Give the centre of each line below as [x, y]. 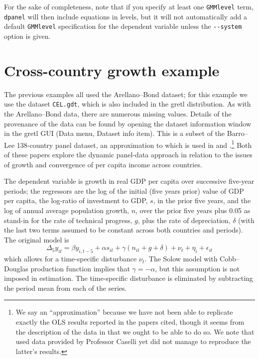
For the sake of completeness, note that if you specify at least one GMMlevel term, [129, 6]
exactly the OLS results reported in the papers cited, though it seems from [130, 322]
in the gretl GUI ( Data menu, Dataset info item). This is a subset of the [115, 133]
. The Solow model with [181, 259]
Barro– [237, 133]
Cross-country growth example [112, 70]
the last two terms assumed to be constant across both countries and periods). [124, 230]
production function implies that [80, 268]
